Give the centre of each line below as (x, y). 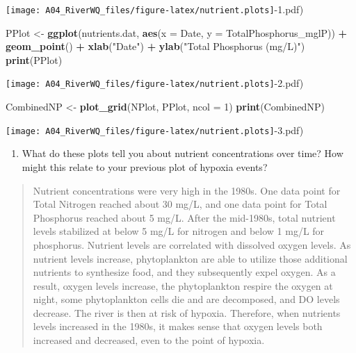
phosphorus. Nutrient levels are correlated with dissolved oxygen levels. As (192, 244)
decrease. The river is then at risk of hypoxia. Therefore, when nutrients (187, 312)
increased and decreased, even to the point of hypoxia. (149, 340)
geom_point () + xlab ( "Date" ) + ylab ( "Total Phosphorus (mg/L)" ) (155, 46)
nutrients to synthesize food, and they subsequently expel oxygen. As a (184, 272)
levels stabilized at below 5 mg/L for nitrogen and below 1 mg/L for (179, 231)
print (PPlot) (34, 59)
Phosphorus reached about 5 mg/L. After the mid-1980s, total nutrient (184, 217)
